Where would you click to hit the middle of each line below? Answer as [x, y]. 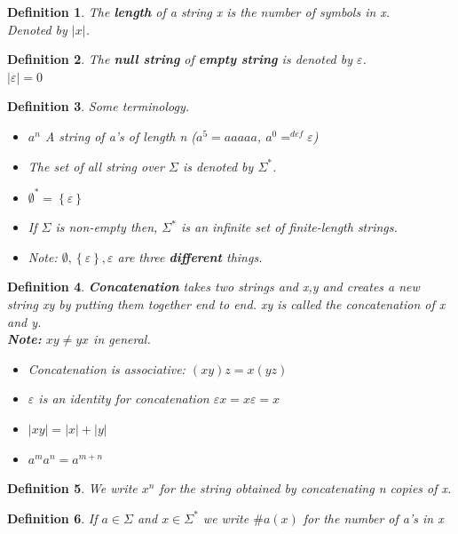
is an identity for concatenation [124, 399]
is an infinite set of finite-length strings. [289, 227]
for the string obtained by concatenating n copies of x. [305, 488]
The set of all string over [96, 166]
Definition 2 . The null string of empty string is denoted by [180, 59]
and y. [24, 321]
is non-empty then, [107, 227]
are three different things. [190, 256]
